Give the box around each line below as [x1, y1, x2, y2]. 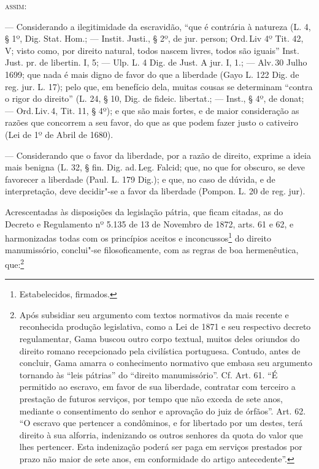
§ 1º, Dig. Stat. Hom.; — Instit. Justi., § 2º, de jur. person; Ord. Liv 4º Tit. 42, [5, 32, 304, 45]
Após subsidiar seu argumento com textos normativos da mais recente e [19, 308, 289, 321]
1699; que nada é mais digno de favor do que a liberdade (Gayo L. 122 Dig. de [5, 67, 299, 80]
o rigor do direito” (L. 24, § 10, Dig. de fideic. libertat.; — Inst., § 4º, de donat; [5, 92, 304, 105]
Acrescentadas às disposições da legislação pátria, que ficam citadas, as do [5, 205, 283, 218]
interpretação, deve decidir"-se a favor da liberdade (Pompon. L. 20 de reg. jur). [5, 185, 306, 197]
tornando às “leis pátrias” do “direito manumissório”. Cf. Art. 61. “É [19, 368, 278, 381]
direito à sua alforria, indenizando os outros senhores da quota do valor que [19, 428, 303, 441]
